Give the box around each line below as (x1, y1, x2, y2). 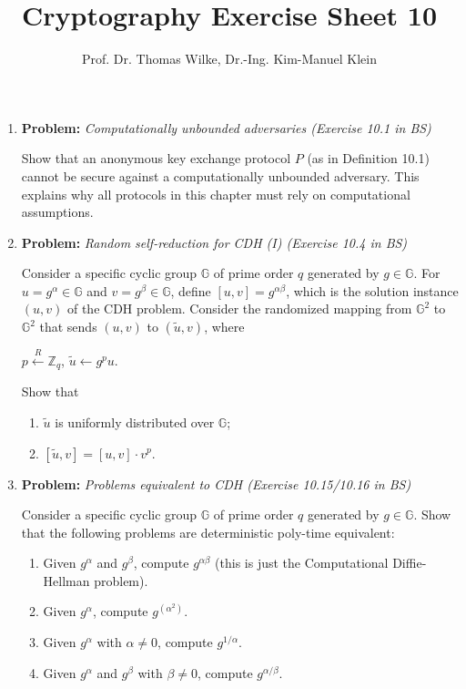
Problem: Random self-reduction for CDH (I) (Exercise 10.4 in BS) (21, 232, 408, 252)
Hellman (43, 571, 90, 590)
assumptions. (21, 202, 94, 221)
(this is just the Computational (215, 553, 389, 572)
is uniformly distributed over (55, 412, 215, 431)
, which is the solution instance (286, 281, 459, 300)
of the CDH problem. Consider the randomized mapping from (66, 299, 412, 318)
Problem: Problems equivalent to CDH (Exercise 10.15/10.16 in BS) (21, 474, 411, 493)
